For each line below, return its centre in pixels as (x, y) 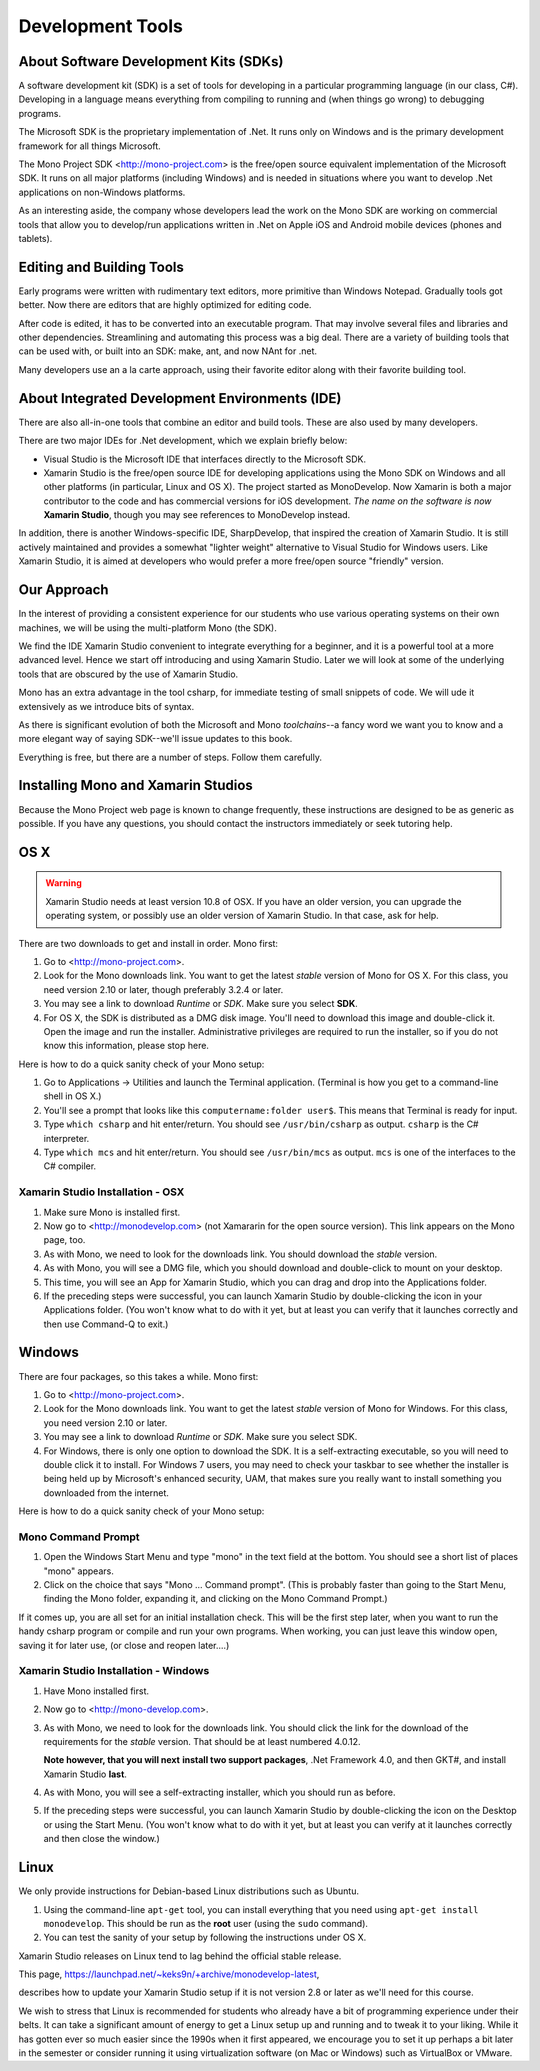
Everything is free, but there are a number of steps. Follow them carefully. (170, 757)
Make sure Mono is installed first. (112, 1212)
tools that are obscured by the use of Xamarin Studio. (128, 674)
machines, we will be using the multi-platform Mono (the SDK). (147, 627)
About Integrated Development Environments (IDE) (180, 398)
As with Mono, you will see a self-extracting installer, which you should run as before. (219, 1792)
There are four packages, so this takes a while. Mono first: (138, 1376)
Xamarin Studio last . (85, 1774)
